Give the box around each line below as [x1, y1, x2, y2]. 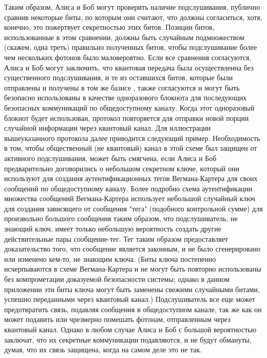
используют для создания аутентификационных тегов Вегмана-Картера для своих [4, 173, 258, 184]
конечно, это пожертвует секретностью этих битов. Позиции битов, [4, 22, 215, 32]
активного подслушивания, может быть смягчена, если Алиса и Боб [4, 152, 217, 163]
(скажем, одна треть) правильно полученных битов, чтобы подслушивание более [4, 42, 257, 52]
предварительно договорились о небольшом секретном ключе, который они [4, 163, 239, 173]
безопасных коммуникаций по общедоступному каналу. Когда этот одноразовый [4, 102, 255, 113]
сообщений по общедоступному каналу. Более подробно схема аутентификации [4, 183, 253, 193]
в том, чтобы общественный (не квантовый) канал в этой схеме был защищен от [4, 142, 257, 153]
